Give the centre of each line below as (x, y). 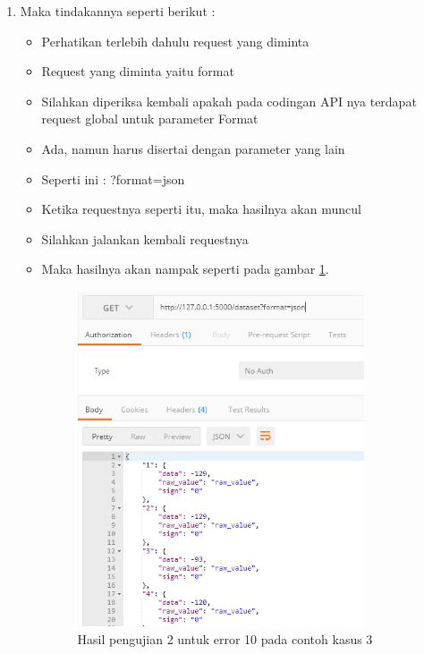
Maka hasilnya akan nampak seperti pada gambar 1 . (185, 269)
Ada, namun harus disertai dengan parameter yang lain (193, 148)
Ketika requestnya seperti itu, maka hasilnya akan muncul (201, 209)
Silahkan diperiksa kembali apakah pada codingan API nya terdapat (229, 101)
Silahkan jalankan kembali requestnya (145, 238)
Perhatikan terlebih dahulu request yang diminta (175, 41)
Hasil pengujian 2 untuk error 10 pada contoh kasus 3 (225, 639)
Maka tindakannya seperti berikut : (118, 11)
